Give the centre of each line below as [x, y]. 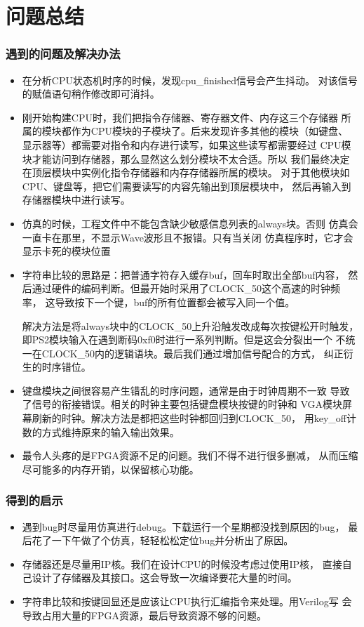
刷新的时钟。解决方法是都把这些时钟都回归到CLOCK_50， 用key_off [189, 418]
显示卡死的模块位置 [66, 251]
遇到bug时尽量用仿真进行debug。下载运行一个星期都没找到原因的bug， [183, 526]
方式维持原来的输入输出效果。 [110, 431]
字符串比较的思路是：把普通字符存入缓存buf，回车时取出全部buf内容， [183, 274]
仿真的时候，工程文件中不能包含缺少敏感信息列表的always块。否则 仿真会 [190, 223]
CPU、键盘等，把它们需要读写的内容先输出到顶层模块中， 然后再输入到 [187, 186]
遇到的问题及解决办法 [63, 54]
